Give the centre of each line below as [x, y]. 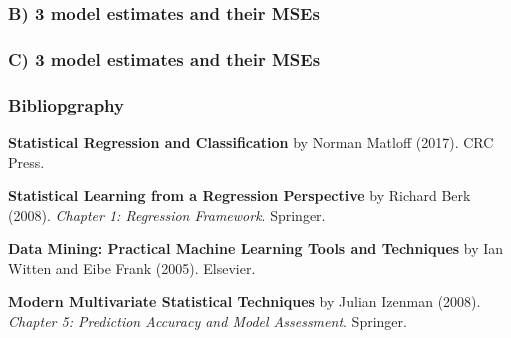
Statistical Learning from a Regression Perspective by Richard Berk [239, 195]
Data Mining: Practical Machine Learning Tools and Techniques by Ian [256, 248]
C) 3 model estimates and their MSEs [164, 58]
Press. [26, 161]
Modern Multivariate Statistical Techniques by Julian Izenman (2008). [244, 301]
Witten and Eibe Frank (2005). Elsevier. [132, 267]
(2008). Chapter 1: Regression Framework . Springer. [167, 214]
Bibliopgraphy [66, 104]
